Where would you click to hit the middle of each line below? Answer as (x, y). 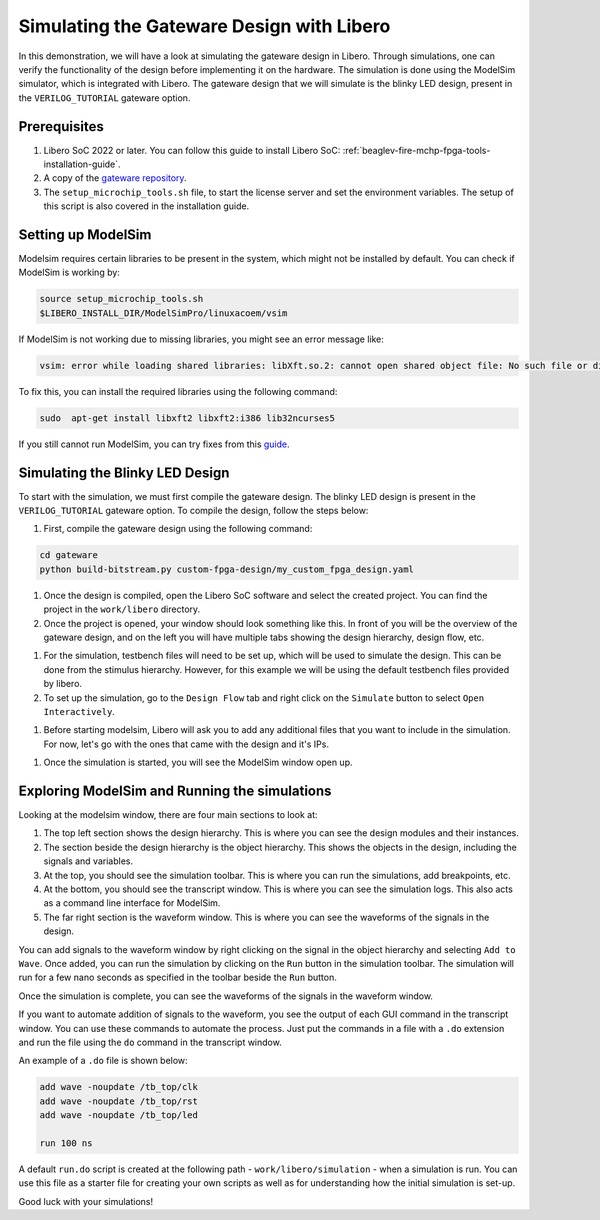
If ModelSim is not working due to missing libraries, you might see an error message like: (201, 339)
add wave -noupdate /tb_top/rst (119, 1101)
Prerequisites (61, 126)
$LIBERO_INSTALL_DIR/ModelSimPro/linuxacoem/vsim (163, 313)
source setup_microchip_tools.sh (121, 299)
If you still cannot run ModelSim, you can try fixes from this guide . (154, 444)
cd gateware (69, 555)
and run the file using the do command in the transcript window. (150, 1042)
